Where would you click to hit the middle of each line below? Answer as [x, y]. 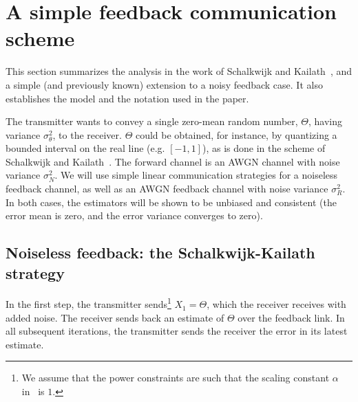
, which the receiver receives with [276, 304]
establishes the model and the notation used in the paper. [127, 98]
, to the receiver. [87, 134]
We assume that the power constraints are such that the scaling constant [176, 378]
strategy [35, 272]
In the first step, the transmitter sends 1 [88, 303]
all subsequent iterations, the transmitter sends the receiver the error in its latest [177, 331]
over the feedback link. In [291, 317]
